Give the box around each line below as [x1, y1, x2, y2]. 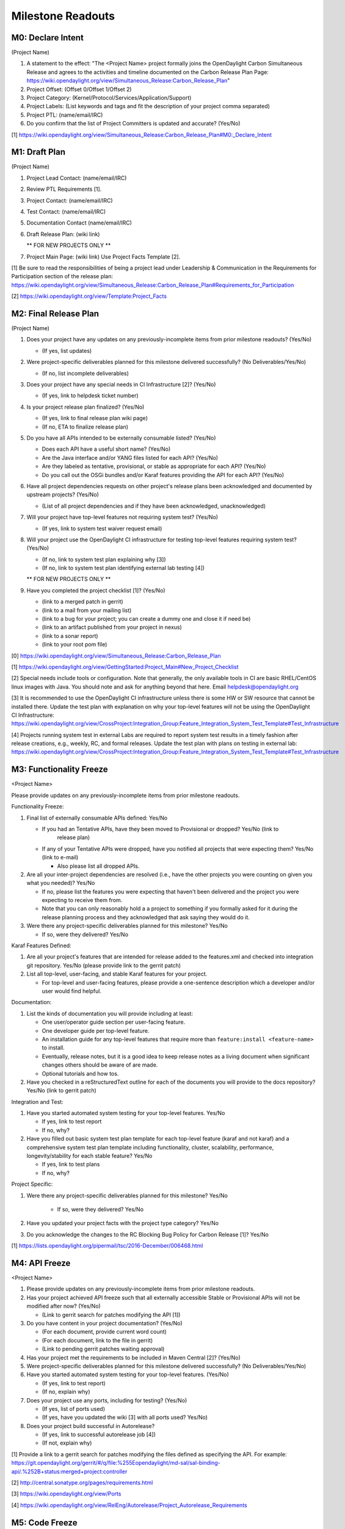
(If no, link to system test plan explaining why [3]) [42, 555, 166, 563]
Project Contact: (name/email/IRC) [26, 196, 113, 204]
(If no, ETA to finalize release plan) [42, 423, 128, 431]
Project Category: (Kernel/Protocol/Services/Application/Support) [26, 94, 192, 102]
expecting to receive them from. [42, 897, 123, 904]
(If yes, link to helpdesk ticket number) [42, 392, 139, 399]
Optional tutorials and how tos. [42, 1070, 119, 1077]
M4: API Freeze [11, 1257, 71, 1268]
